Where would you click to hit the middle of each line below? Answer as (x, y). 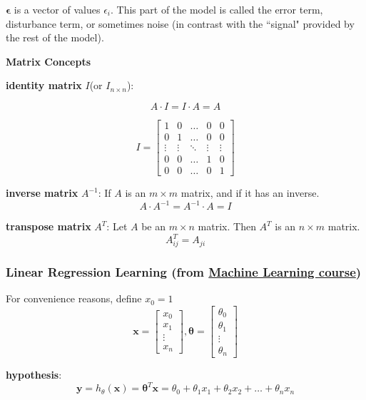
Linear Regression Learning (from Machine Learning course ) (184, 271)
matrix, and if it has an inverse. (250, 193)
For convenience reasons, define (74, 298)
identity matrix (44, 85)
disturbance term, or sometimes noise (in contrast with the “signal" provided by (180, 23)
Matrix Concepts (49, 61)
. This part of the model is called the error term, (217, 9)
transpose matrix (49, 226)
